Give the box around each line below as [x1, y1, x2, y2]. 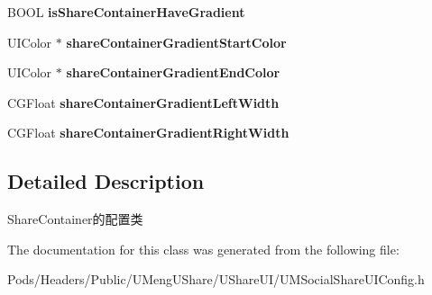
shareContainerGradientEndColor [66, 63, 280, 82]
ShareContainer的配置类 [7, 210, 143, 228]
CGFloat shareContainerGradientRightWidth [7, 123, 290, 142]
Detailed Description [7, 167, 205, 195]
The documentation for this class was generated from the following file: [7, 239, 400, 258]
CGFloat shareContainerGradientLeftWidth [7, 93, 280, 112]
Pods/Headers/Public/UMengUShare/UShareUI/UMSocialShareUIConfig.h [7, 270, 425, 289]
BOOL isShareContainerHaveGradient [7, 3, 245, 21]
